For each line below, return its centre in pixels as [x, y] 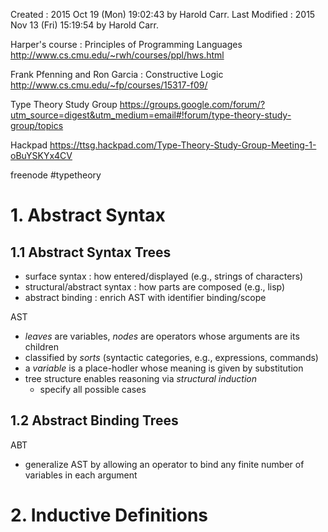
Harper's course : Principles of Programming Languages [126, 44]
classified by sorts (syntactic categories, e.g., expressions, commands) [171, 357]
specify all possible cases [93, 389]
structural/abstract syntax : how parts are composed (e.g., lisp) [155, 287]
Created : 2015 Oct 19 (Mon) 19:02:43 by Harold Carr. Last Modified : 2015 [163, 14]
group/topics [37, 125]
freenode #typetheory [56, 175]
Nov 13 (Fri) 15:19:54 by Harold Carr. [84, 25]
